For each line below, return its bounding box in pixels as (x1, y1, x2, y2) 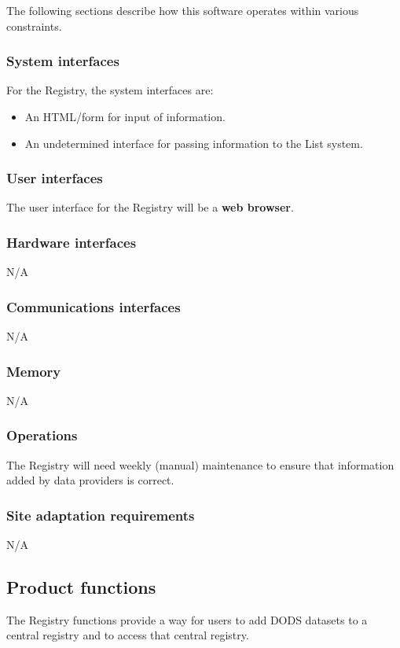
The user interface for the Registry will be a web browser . (6, 199, 294, 215)
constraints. (6, 17, 62, 34)
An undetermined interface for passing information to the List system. (24, 134, 363, 151)
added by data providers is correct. (6, 472, 174, 488)
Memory (6, 361, 61, 381)
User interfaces (6, 168, 103, 188)
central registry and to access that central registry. (6, 627, 249, 643)
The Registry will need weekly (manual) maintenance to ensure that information (6, 456, 394, 473)
